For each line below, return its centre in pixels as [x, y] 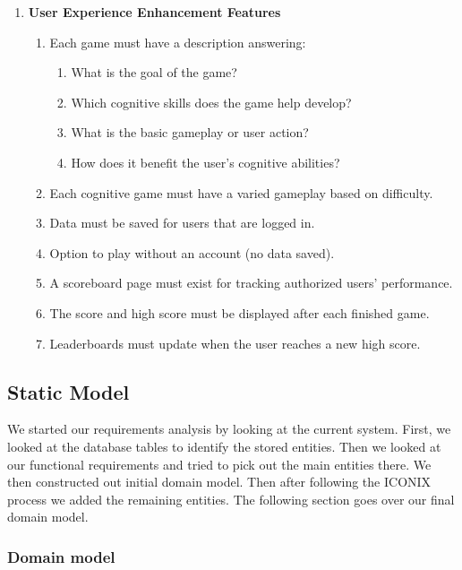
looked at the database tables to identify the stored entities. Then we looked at [224, 446]
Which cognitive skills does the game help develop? [211, 102]
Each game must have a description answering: [178, 42]
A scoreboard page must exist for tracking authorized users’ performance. [251, 283]
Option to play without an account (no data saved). [192, 252]
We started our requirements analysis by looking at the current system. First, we [229, 429]
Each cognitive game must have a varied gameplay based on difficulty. [241, 192]
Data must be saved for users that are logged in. [182, 223]
